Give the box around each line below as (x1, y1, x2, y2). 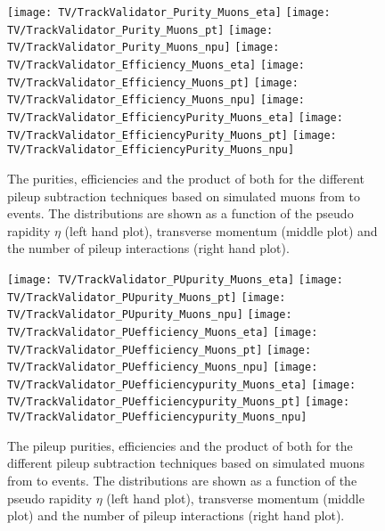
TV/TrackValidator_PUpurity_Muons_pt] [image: (7, 290, 286, 304)
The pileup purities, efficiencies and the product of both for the (7, 436, 353, 454)
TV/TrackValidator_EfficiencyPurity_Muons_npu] (7, 143, 295, 157)
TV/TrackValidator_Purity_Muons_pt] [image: (7, 23, 274, 37)
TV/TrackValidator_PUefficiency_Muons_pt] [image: (7, 343, 312, 356)
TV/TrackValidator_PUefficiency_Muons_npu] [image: (7, 361, 318, 374)
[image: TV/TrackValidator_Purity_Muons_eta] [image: (7, 6, 331, 19)
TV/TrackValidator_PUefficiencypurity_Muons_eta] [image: (7, 378, 356, 391)
